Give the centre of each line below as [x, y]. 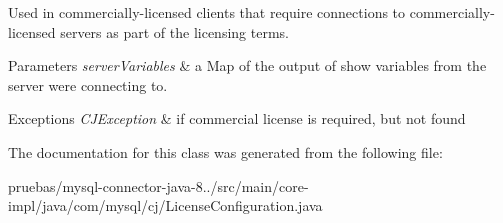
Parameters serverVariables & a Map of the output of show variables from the [247, 65]
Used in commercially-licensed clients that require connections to [207, 12]
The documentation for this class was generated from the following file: [225, 151]
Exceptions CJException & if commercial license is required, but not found [237, 118]
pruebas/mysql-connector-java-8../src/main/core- [158, 185]
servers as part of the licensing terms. [174, 31]
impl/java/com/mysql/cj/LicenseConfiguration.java [165, 205]
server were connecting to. [88, 84]
